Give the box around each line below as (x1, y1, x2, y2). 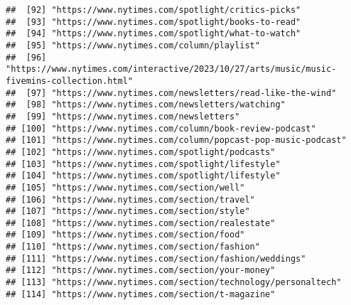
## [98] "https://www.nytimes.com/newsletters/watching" (6, 100, 286, 110)
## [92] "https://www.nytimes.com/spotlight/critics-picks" (6, 5, 301, 15)
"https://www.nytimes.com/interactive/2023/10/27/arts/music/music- (6, 64, 337, 75)
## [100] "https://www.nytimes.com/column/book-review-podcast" (6, 123, 316, 134)
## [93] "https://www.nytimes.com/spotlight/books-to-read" (6, 16, 301, 27)
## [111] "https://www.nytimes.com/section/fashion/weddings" (6, 253, 306, 264)
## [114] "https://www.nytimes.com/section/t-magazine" (6, 289, 276, 299)
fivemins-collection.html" (6, 75, 133, 86)
